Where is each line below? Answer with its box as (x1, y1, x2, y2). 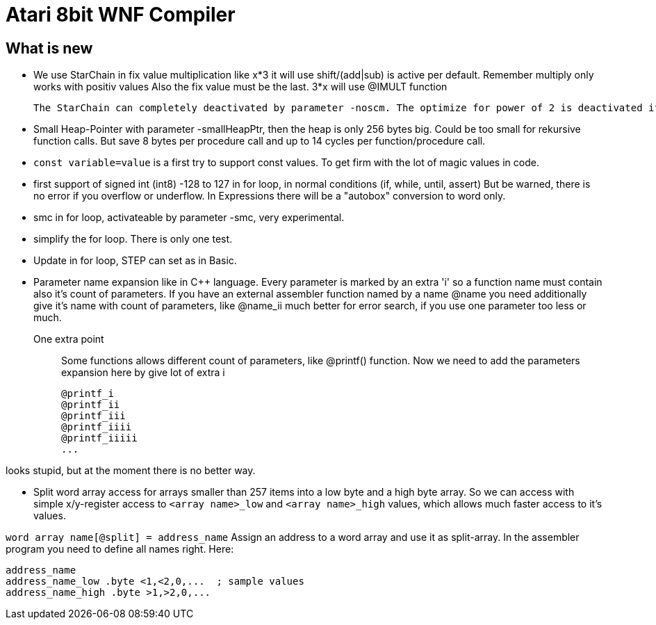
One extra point (33, 333, 104, 346)
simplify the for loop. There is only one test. (33, 233, 233, 245)
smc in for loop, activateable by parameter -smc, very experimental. (33, 211, 345, 224)
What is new (6, 39, 93, 57)
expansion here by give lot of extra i (61, 366, 225, 379)
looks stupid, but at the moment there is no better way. (6, 464, 256, 477)
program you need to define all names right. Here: (6, 543, 234, 555)
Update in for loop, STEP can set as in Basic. (33, 254, 237, 267)
